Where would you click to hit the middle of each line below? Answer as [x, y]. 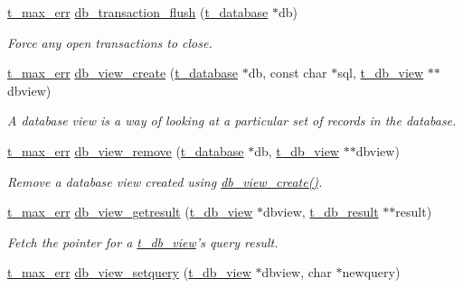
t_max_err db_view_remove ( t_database [126, 150]
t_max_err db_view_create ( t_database [123, 73]
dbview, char [297, 272]
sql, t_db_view [381, 73]
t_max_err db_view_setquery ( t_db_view [129, 272]
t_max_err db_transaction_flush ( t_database [138, 12]
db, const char [288, 73]
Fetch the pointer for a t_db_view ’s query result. [143, 242]
